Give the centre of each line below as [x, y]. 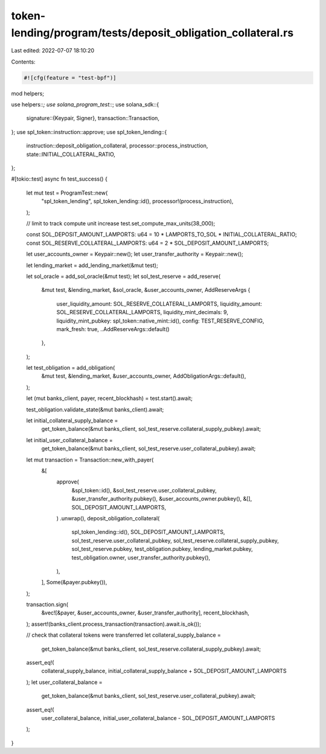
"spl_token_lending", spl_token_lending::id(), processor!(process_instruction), [137, 201]
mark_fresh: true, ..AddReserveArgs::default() [113, 329]
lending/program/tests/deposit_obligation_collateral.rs [152, 33]
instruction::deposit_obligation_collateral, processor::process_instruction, [117, 146]
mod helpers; [28, 93]
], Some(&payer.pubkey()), [74, 582]
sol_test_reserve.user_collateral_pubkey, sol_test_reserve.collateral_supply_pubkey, [175, 540]
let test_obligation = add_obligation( [71, 368]
